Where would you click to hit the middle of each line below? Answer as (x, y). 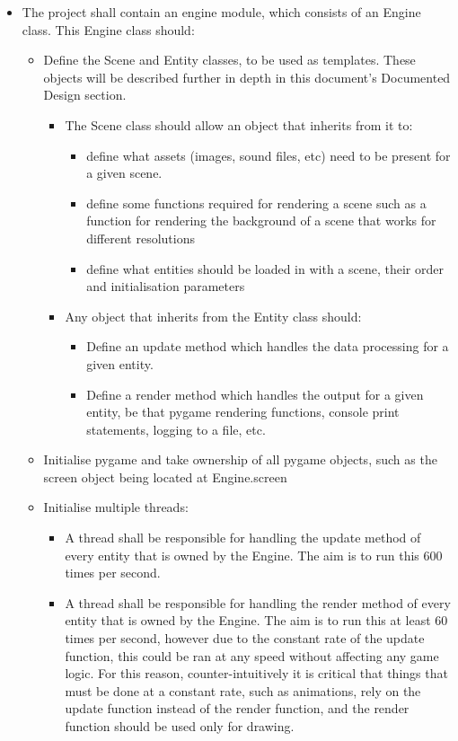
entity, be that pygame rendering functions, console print (243, 412)
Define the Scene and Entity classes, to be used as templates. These (229, 60)
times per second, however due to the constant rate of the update (245, 638)
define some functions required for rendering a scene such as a (256, 203)
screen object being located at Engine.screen (165, 476)
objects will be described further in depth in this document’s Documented (247, 77)
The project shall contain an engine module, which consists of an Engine (221, 12)
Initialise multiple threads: (116, 507)
